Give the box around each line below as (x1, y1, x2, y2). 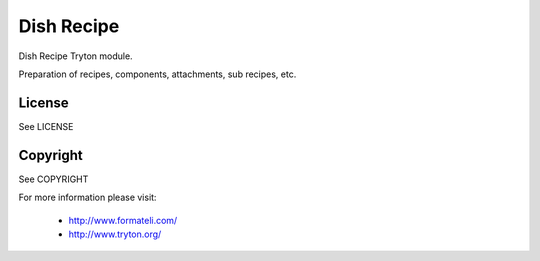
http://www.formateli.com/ (68, 214, 178, 226)
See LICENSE (18, 120, 74, 132)
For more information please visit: (18, 191, 157, 204)
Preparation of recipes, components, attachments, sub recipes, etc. (18, 68, 297, 80)
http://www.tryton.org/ (68, 228, 162, 240)
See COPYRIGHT (18, 173, 89, 185)
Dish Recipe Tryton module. (18, 50, 134, 62)
